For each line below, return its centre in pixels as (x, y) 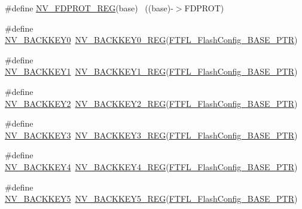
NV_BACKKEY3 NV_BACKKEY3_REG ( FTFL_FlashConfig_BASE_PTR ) (151, 135)
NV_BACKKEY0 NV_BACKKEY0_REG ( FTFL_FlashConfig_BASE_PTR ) (151, 40)
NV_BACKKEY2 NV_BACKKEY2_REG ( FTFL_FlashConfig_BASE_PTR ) (151, 103)
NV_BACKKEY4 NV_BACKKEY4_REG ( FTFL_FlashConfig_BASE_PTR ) (151, 166)
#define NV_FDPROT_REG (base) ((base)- (89, 8)
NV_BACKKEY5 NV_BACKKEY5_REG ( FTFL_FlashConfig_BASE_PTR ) (151, 199)
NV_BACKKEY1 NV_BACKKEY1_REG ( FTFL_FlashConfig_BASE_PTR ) (151, 71)
